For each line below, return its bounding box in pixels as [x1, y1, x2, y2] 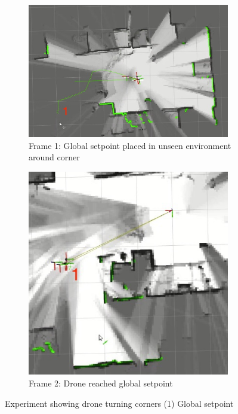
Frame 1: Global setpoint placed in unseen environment [29, 139, 231, 151]
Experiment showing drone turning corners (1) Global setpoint [5, 397, 234, 409]
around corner [29, 151, 80, 163]
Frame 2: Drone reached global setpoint [29, 376, 173, 389]
